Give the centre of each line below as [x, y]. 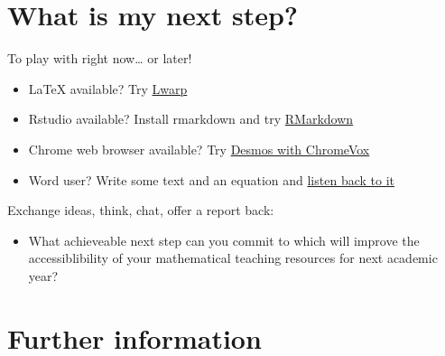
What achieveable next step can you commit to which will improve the [224, 240]
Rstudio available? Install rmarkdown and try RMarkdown [191, 119]
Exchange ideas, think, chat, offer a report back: [141, 210]
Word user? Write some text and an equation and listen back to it [211, 179]
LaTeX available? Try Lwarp [108, 88]
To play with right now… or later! [100, 58]
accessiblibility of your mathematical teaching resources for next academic [233, 258]
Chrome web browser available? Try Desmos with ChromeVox [199, 149]
